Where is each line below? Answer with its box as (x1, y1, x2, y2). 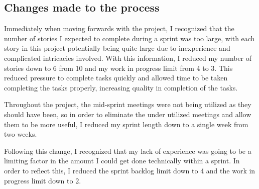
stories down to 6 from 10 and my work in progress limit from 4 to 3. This (4, 62, 233, 73)
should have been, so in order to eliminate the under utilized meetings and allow (4, 109, 251, 119)
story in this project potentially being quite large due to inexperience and (4, 43, 230, 53)
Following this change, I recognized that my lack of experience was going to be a (4, 145, 251, 156)
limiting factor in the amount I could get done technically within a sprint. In (4, 155, 240, 166)
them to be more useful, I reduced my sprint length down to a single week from (4, 119, 248, 129)
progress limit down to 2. (4, 175, 81, 185)
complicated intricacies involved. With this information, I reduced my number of (4, 52, 252, 63)
